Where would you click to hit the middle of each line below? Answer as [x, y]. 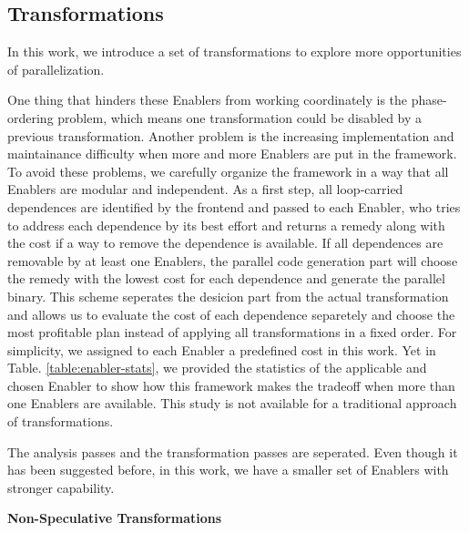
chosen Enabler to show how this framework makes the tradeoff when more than [231, 385]
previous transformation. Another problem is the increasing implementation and [231, 135]
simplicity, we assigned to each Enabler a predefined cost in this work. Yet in [222, 349]
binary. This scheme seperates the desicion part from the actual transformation [228, 296]
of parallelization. [56, 69]
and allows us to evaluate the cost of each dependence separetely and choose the [231, 314]
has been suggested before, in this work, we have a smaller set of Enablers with [228, 470]
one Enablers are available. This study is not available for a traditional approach [232, 403]
